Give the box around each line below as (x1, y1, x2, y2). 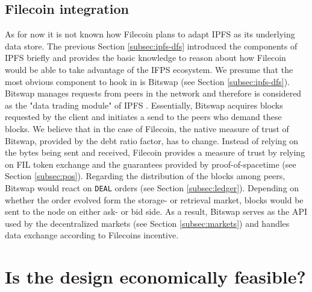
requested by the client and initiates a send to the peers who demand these (5, 110, 282, 123)
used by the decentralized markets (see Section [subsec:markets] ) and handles (5, 217, 290, 229)
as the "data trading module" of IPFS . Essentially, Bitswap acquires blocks (5, 98, 283, 111)
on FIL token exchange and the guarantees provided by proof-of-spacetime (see (5, 157, 296, 170)
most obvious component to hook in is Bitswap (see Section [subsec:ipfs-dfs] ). (5, 75, 290, 87)
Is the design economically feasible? (5, 264, 306, 289)
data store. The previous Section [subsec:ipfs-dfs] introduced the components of (5, 39, 298, 52)
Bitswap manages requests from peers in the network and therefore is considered (5, 87, 302, 100)
